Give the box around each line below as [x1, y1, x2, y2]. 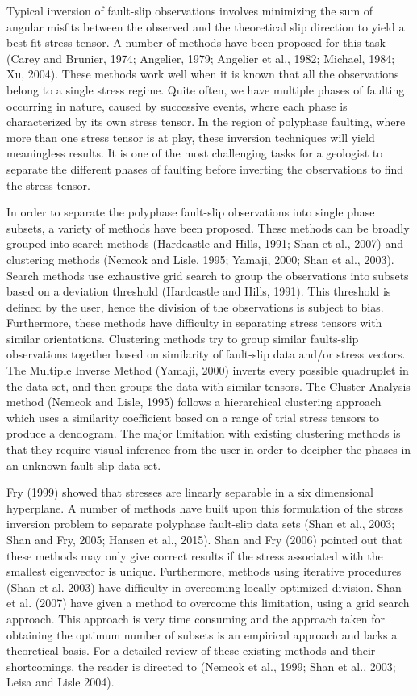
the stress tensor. [6, 176, 90, 193]
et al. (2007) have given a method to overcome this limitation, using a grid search [6, 594, 410, 611]
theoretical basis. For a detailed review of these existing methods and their [6, 642, 376, 659]
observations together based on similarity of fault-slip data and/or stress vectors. [6, 346, 406, 363]
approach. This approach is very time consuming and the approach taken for [6, 610, 386, 627]
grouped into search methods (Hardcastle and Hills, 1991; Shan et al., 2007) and [6, 235, 403, 252]
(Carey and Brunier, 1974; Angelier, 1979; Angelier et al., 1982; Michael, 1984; [6, 49, 395, 66]
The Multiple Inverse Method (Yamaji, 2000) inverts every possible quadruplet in [6, 362, 409, 379]
